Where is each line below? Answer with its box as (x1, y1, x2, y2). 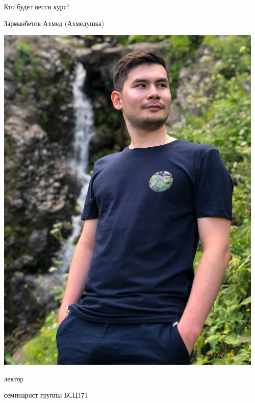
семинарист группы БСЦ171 (4, 390, 88, 400)
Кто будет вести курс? (4, 1, 70, 11)
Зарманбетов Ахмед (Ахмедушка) (4, 18, 104, 28)
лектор (4, 373, 24, 383)
